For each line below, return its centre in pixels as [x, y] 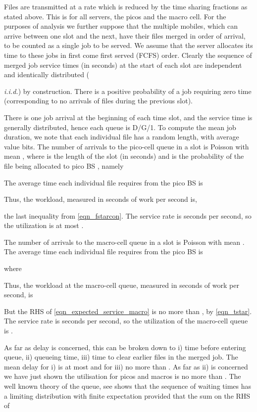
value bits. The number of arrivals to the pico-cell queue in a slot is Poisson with [127, 146]
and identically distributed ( [47, 74]
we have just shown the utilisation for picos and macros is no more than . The [123, 376]
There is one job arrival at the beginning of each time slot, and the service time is [128, 117]
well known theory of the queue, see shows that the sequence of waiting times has [128, 386]
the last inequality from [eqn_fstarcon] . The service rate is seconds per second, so [128, 215]
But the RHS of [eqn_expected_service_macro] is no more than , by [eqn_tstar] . [128, 311]
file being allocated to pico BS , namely [64, 165]
